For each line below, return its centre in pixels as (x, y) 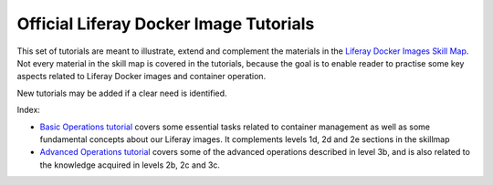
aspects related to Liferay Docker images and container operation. (142, 77)
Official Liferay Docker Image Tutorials (166, 24)
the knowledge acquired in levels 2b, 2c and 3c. (130, 165)
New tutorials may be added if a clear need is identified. (122, 93)
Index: (29, 110)
